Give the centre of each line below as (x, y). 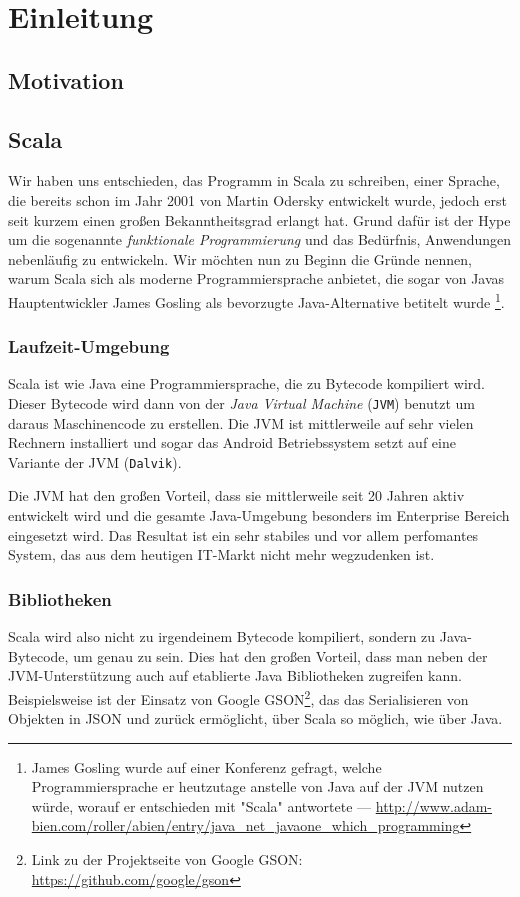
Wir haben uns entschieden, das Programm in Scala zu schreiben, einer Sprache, (254, 180)
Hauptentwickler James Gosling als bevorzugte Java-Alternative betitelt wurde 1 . (256, 300)
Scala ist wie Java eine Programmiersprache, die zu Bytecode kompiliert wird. (246, 383)
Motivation (66, 79)
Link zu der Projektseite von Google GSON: (167, 859)
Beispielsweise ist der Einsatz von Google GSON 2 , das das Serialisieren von (238, 697)
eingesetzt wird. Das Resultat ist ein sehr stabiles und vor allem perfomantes (243, 534)
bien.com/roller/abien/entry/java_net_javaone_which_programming (245, 825)
